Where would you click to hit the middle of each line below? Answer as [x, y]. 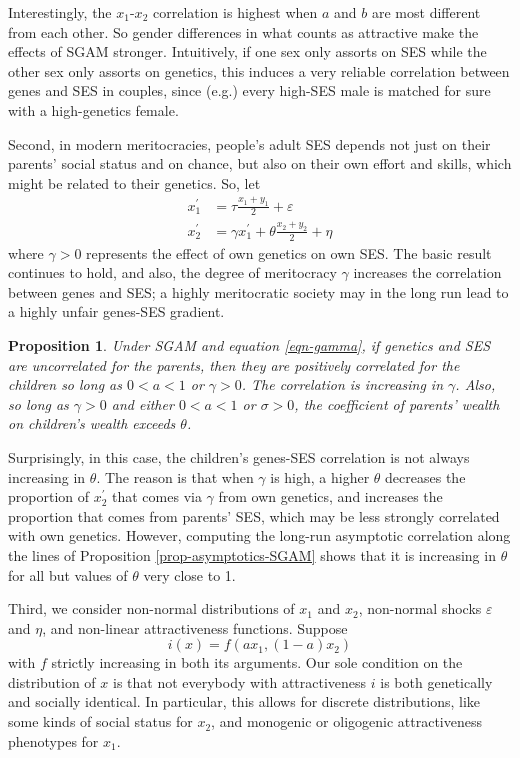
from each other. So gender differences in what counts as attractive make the [243, 31]
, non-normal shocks [420, 608]
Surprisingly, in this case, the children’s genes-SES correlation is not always [239, 456]
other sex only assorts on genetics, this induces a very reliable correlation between [259, 70]
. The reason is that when [175, 476]
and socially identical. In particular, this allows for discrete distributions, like [244, 701]
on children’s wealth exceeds [92, 423]
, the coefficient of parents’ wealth [397, 403]
